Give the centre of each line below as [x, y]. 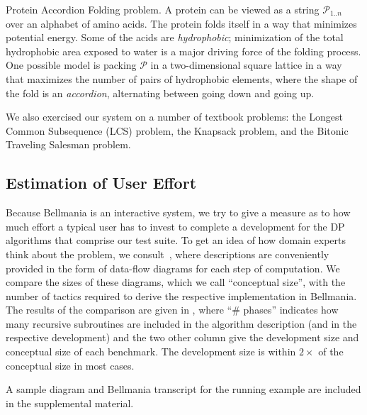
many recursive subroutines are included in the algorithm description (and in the [181, 323]
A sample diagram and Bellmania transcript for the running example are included [183, 389]
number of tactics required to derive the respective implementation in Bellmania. [181, 295]
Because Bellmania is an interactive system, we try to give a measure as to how [178, 212]
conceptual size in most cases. [70, 365]
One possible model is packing [71, 65]
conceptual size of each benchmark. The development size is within [151, 352]
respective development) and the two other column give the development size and [182, 337]
